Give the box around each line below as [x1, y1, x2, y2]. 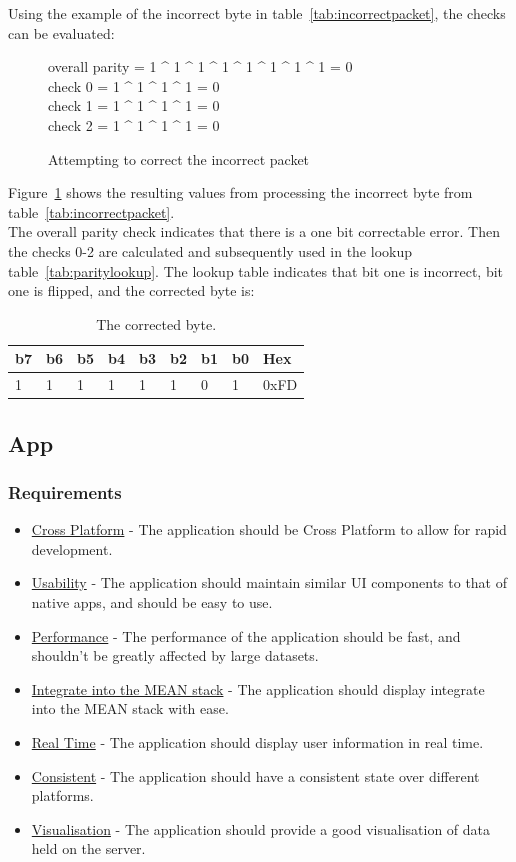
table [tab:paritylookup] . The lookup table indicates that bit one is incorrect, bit [8, 260, 504, 281]
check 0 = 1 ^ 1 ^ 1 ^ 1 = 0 [48, 75, 220, 96]
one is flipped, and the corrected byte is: [8, 280, 255, 301]
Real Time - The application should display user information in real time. [31, 732, 484, 752]
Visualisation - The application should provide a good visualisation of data [31, 818, 491, 839]
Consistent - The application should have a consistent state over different [31, 765, 480, 786]
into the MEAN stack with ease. [31, 698, 229, 719]
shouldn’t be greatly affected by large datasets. [31, 645, 319, 666]
